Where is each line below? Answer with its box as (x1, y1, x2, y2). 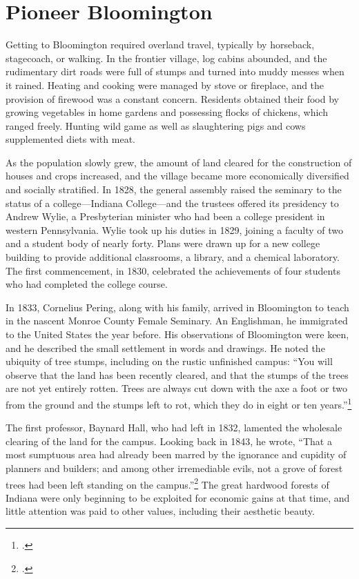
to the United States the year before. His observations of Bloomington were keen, (6, 327, 349, 341)
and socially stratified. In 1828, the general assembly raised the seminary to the (6, 182, 342, 197)
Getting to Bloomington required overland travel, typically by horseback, (6, 37, 315, 52)
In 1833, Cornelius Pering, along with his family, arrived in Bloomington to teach (6, 300, 349, 314)
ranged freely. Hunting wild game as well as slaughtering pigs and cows (6, 118, 306, 133)
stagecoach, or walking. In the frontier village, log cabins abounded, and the (6, 50, 327, 65)
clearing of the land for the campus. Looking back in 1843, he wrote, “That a (6, 433, 332, 448)
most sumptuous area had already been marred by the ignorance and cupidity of (6, 447, 347, 462)
